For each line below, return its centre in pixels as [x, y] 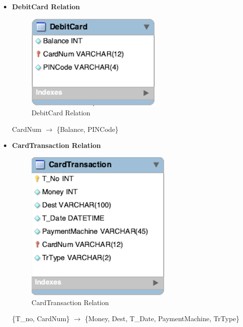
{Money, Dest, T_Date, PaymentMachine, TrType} [162, 318]
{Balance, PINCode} [88, 129]
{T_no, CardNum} [41, 318]
